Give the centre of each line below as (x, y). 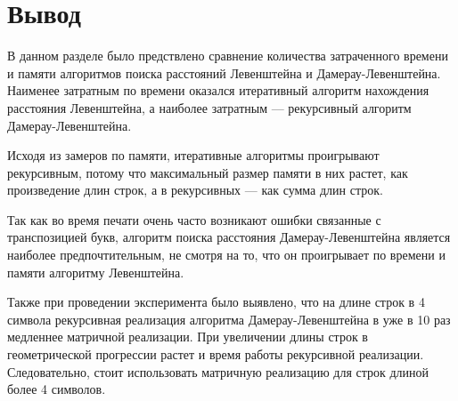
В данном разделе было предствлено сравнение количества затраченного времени (228, 56)
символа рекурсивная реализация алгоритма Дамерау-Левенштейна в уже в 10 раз (229, 319)
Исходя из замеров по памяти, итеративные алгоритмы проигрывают (193, 155)
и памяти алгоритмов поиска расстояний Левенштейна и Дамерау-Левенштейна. (224, 72)
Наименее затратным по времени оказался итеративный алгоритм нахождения (218, 90)
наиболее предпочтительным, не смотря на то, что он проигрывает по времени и (226, 255)
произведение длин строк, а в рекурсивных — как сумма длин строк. (195, 190)
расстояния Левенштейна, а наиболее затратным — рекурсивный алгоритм (209, 107)
